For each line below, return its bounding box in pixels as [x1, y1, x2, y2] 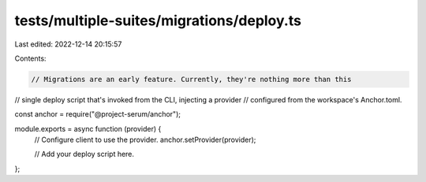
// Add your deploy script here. [34, 150, 134, 159]
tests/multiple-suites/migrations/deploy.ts [14, 12, 301, 29]
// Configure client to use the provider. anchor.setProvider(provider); [34, 135, 256, 145]
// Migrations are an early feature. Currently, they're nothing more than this [31, 75, 352, 84]
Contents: [14, 54, 47, 63]
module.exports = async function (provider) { [14, 124, 162, 133]
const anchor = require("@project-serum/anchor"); [14, 110, 181, 119]
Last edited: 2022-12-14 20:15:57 [14, 39, 122, 49]
